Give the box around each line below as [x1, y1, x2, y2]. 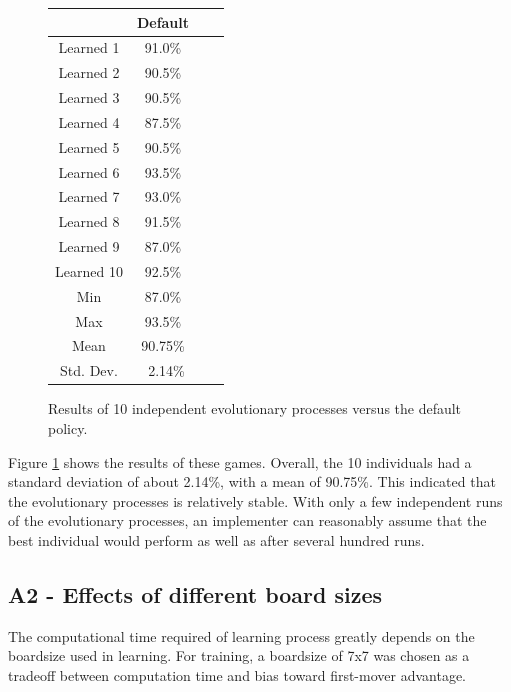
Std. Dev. [60, 360, 118, 381]
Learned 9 [58, 236, 120, 257]
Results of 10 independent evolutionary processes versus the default [48, 398, 462, 419]
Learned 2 [58, 62, 120, 83]
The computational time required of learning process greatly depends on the [8, 625, 475, 646]
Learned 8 [58, 211, 120, 232]
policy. [48, 418, 88, 438]
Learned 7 [58, 186, 120, 207]
